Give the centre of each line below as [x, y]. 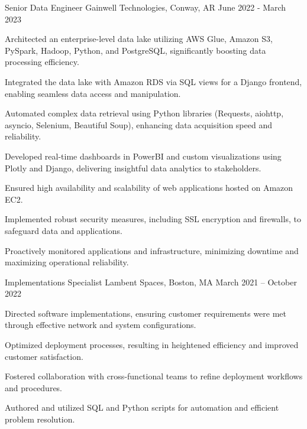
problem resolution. [40, 419]
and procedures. [34, 387]
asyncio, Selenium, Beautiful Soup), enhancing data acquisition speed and [138, 124]
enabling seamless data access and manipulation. [93, 93]
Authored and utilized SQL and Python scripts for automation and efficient [142, 407]
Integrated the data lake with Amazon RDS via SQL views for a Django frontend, [153, 81]
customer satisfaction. [44, 356]
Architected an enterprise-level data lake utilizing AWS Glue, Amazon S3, [139, 39]
